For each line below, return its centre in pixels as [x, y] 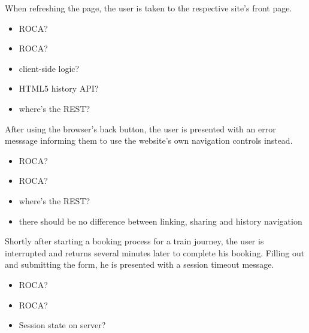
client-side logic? [49, 68]
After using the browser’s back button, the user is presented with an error [140, 128]
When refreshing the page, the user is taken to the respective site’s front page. [149, 8]
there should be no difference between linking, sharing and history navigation [160, 221]
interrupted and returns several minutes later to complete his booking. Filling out [155, 252]
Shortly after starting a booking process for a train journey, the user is [134, 241]
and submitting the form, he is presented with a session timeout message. [140, 264]
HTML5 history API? [59, 88]
